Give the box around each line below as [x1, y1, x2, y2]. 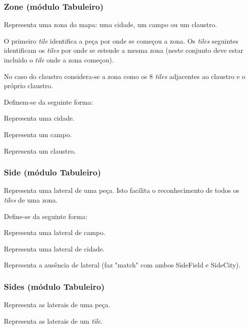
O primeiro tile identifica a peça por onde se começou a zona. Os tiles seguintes [4, 35, 239, 46]
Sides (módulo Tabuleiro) [4, 280, 105, 292]
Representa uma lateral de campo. [4, 227, 105, 237]
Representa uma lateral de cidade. [4, 243, 105, 253]
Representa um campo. [4, 129, 72, 139]
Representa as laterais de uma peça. [4, 299, 110, 310]
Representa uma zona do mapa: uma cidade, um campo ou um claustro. [4, 19, 217, 30]
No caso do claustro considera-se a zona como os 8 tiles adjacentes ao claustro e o [4, 71, 246, 81]
